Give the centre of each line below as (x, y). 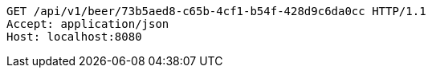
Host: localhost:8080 (74, 37)
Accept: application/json (88, 24)
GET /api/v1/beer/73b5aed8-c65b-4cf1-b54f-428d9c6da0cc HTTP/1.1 (216, 11)
